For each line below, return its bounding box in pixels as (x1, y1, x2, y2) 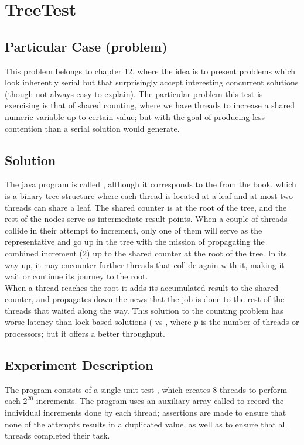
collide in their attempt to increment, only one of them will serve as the (5, 224, 262, 236)
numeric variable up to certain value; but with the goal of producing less (5, 110, 265, 122)
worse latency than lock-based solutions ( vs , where (5, 316, 192, 328)
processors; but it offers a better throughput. (5, 327, 165, 340)
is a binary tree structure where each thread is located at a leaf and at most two (5, 189, 293, 201)
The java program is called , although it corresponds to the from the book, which (5, 178, 296, 190)
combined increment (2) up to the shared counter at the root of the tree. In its (5, 247, 287, 259)
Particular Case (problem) (5, 37, 168, 55)
